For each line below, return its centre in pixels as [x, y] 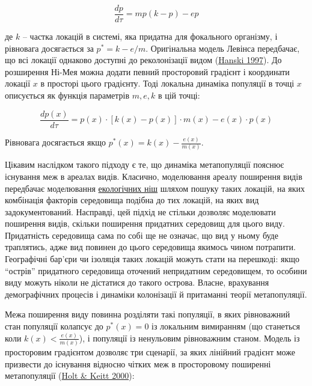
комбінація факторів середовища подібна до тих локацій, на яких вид [132, 200]
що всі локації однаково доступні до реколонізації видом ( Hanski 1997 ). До [143, 60]
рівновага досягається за [49, 48]
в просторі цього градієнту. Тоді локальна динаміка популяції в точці [167, 83]
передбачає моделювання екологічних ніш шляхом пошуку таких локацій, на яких [155, 188]
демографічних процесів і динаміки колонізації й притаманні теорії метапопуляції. [156, 294]
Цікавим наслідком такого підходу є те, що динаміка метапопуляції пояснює [145, 164]
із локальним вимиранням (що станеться [226, 326]
